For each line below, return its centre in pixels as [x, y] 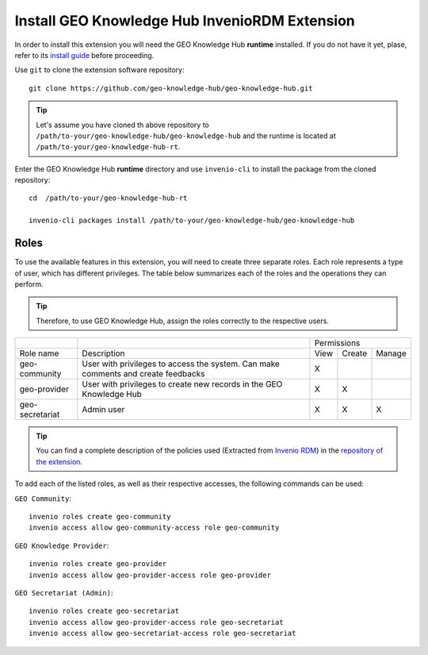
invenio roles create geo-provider [98, 564]
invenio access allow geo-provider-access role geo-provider [150, 575]
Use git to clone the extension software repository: [99, 70]
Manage [392, 353]
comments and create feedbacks [143, 374]
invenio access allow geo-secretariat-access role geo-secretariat [162, 634]
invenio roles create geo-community [100, 517]
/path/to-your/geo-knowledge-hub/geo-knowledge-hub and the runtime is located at [186, 136]
